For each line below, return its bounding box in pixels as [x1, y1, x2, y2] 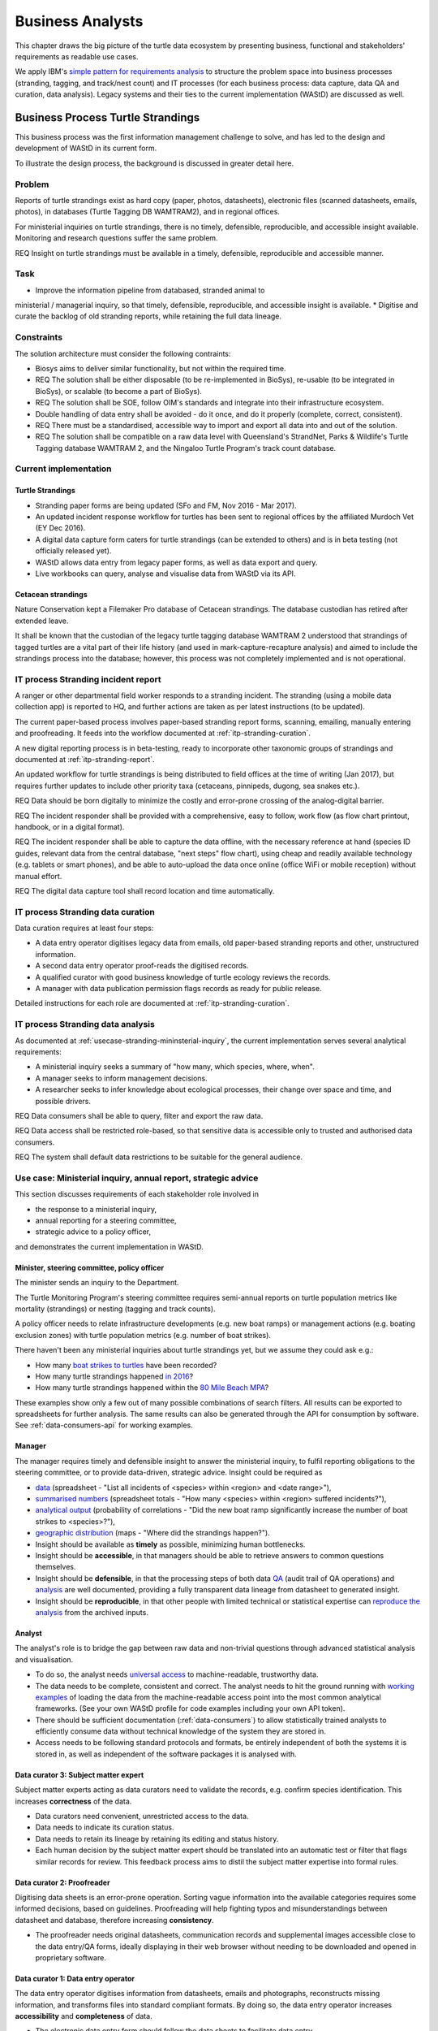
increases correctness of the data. [15, 1796, 132, 1806]
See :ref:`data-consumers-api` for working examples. [15, 1420, 194, 1430]
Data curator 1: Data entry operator [15, 1973, 135, 1983]
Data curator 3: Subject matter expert [15, 1769, 144, 1779]
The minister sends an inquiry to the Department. [15, 1278, 179, 1288]
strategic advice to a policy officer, [35, 1227, 152, 1236]
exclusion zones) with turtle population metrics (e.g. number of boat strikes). [15, 1330, 272, 1340]
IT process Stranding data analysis [15, 1019, 156, 1030]
